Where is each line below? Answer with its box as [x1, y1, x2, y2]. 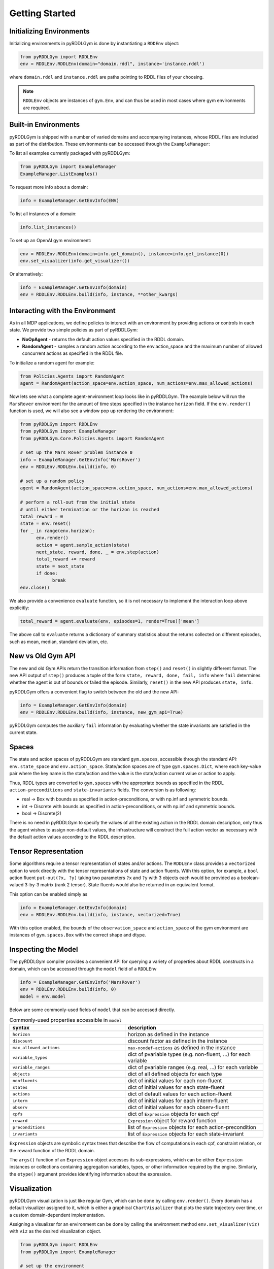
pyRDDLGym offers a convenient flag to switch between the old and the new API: [9, 688, 179, 695]
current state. [9, 729, 38, 736]
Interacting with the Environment [9, 306, 116, 315]
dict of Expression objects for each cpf [127, 1111, 219, 1118]
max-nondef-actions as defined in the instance [127, 1044, 236, 1051]
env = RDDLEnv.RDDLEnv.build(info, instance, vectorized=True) [20, 912, 181, 918]
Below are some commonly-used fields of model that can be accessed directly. [9, 1007, 176, 1013]
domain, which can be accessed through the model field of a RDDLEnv [9, 965, 157, 972]
